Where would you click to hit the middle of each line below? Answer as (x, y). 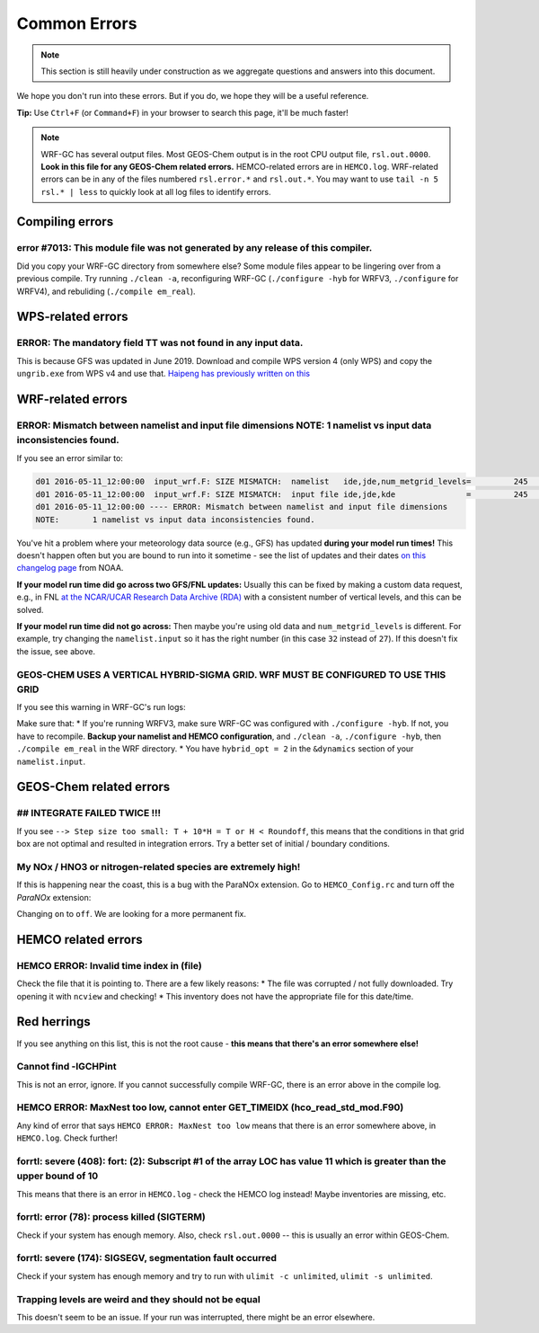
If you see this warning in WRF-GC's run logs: (101, 707)
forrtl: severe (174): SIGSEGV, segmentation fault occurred (147, 1258)
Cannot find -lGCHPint (66, 1067)
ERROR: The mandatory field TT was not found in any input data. (160, 343)
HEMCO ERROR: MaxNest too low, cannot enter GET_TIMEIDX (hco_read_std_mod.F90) (210, 1107)
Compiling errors (65, 222)
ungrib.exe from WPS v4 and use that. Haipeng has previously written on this (163, 374)
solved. (30, 609)
